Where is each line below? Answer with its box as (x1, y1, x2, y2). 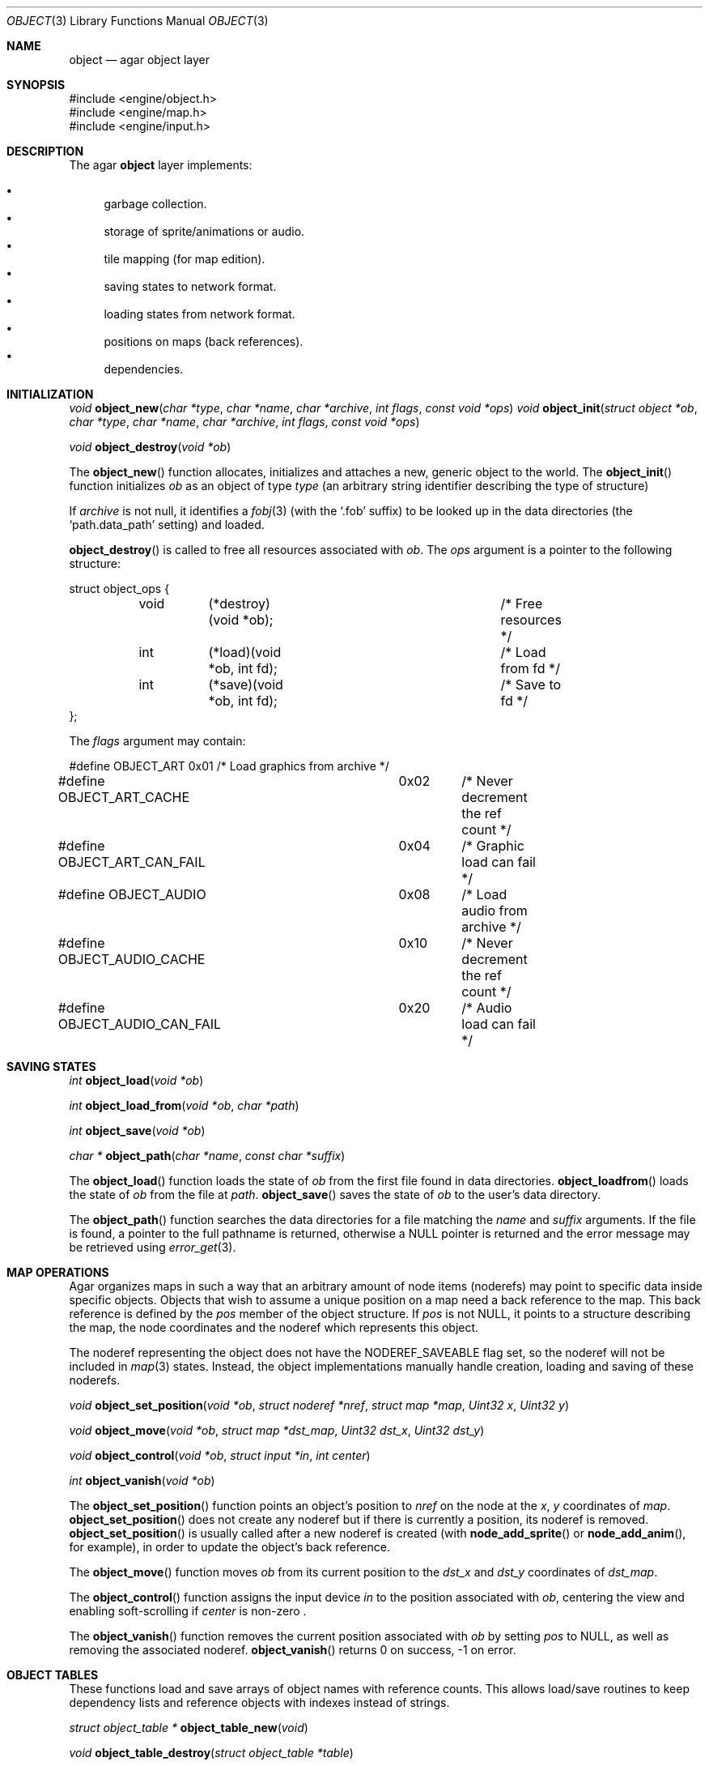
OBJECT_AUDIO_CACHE (57, 951, 206, 967)
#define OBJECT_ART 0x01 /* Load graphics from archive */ (69, 759, 389, 773)
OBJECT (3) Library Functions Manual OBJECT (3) (6, 14, 269, 28)
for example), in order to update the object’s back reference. (69, 1540, 390, 1554)
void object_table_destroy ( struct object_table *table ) (69, 1746, 354, 1760)
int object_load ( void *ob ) (69, 1073, 204, 1087)
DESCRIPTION (6, 144, 84, 158)
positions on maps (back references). (104, 335, 304, 348)
